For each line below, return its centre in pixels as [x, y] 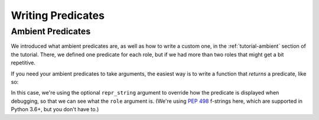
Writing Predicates [58, 15]
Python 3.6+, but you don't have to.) [55, 109]
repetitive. [23, 63]
